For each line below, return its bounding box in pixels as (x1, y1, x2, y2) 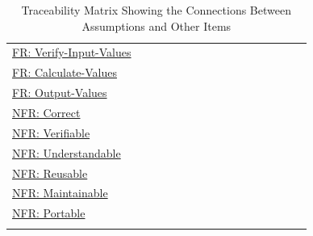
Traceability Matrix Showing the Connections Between (21, 2, 291, 18)
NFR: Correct (12, 103, 81, 120)
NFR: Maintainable (12, 184, 108, 201)
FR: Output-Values (12, 84, 107, 101)
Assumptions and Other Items (81, 17, 232, 34)
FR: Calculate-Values (12, 64, 117, 81)
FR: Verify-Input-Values (12, 44, 131, 61)
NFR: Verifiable (12, 124, 90, 141)
